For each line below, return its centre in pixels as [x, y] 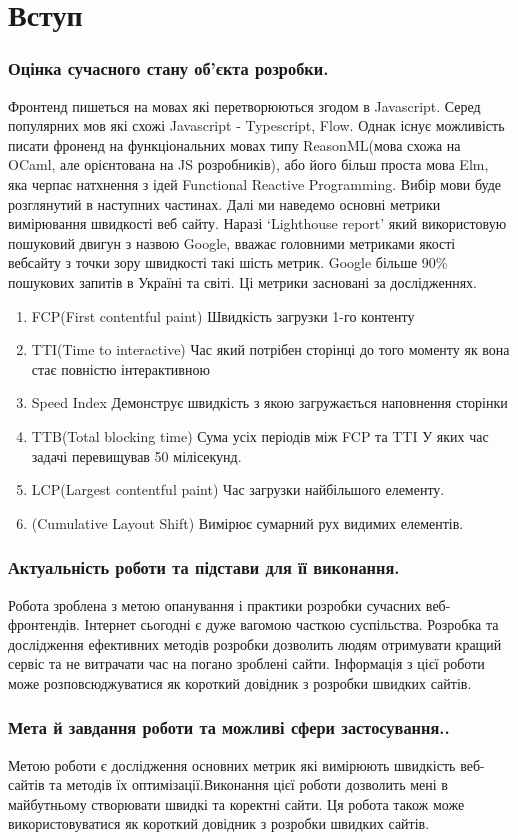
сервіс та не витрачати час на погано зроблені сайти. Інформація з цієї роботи [246, 663]
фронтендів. [44, 624]
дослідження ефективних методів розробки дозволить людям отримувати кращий [255, 643]
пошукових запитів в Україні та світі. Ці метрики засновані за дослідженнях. [243, 281]
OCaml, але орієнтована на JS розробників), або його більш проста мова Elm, [248, 164]
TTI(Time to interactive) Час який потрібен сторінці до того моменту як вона [270, 349]
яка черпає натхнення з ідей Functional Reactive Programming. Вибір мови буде [254, 183]
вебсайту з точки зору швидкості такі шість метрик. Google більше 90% [228, 262]
